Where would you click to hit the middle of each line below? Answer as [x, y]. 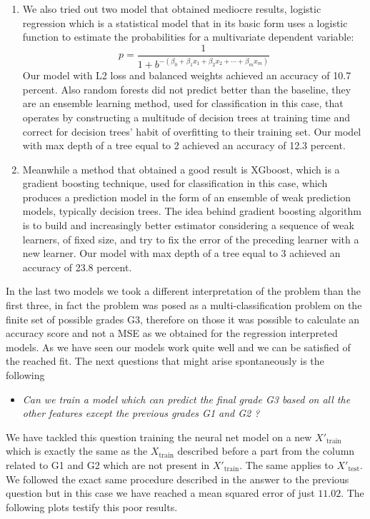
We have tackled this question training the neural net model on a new [159, 437]
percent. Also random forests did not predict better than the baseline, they [187, 89]
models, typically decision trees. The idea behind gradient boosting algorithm [192, 211]
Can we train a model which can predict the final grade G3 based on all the [186, 399]
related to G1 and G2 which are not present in [108, 464]
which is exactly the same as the [77, 451]
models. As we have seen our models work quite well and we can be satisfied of [178, 347]
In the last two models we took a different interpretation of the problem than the [183, 291]
